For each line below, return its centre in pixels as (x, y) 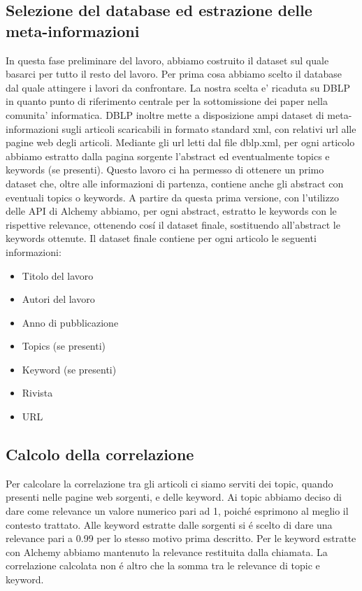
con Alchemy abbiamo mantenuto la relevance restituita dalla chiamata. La (167, 551)
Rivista (37, 393)
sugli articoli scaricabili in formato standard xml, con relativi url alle (209, 128)
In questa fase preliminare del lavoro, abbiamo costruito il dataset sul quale (167, 60)
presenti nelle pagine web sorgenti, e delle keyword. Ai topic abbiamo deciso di (174, 497)
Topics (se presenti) (64, 346)
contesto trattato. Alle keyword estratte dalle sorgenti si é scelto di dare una (169, 524)
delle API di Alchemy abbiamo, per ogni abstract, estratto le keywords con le (171, 211)
